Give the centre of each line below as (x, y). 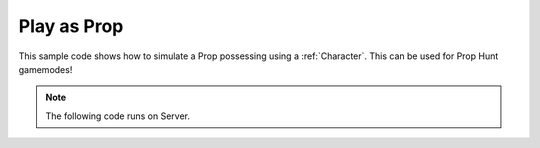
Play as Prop (71, 26)
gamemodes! (45, 69)
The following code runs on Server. (117, 116)
